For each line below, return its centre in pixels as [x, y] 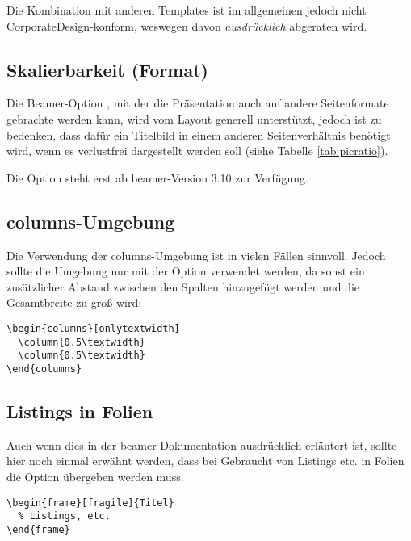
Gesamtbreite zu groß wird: [74, 302]
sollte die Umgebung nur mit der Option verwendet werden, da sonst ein [186, 271]
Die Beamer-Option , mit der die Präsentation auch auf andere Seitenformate [198, 103]
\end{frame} [38, 529]
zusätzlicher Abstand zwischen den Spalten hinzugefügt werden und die [183, 286]
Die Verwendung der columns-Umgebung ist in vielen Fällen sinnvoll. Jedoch [196, 255]
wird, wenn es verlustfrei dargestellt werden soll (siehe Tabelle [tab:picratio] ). [197, 151]
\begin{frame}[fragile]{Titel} [90, 503]
